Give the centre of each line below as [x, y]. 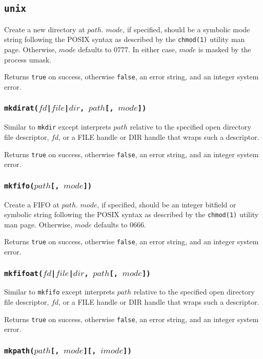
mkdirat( [21, 108]
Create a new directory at [45, 29]
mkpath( [19, 351]
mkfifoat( [24, 273]
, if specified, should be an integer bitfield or [167, 204]
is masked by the [225, 49]
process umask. [28, 59]
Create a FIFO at [32, 204]
